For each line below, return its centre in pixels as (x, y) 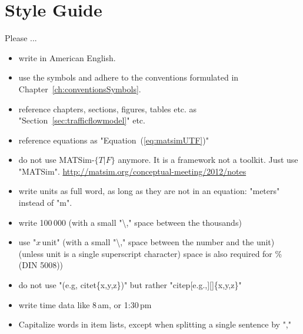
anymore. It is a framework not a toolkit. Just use (208, 160)
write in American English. (67, 57)
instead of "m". (45, 203)
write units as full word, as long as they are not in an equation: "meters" (149, 191)
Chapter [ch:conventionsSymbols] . (80, 88)
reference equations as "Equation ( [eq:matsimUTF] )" (114, 140)
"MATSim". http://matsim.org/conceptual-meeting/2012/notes (132, 171)
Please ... (21, 38)
